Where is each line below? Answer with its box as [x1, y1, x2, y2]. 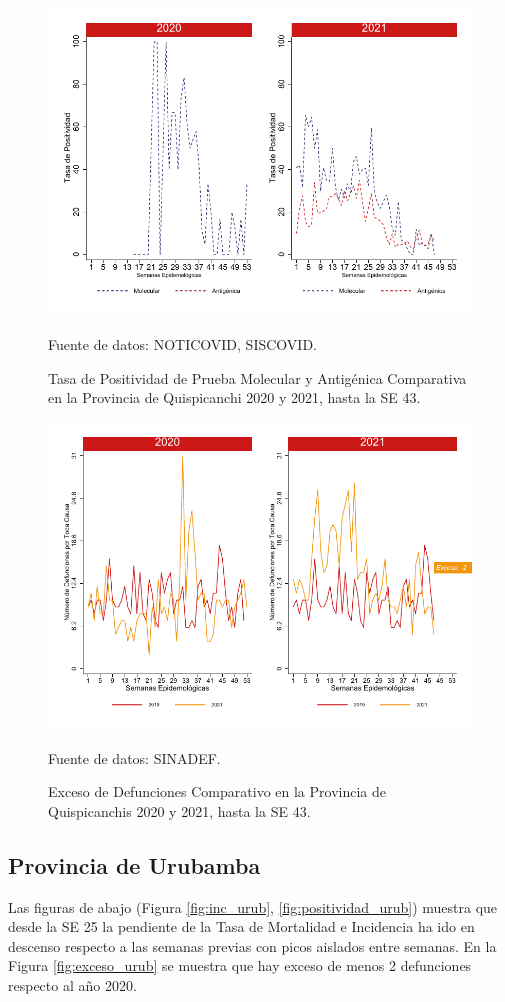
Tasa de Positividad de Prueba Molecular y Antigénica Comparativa [48, 367, 467, 388]
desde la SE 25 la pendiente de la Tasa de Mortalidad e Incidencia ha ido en [8, 916, 475, 937]
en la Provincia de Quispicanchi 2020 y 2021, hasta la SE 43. [48, 387, 421, 408]
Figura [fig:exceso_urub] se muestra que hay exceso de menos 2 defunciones [8, 955, 472, 976]
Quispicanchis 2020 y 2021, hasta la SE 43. [48, 800, 311, 821]
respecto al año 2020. [8, 975, 137, 996]
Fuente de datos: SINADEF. [48, 747, 221, 768]
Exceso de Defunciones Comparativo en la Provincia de [48, 781, 386, 802]
